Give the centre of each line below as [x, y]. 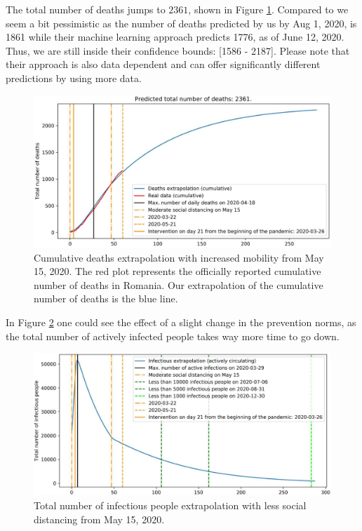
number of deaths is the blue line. [106, 298]
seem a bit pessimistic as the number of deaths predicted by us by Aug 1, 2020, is [181, 23]
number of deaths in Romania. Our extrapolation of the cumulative [179, 284]
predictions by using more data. [74, 78]
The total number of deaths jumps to [86, 9]
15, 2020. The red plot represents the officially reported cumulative [177, 271]
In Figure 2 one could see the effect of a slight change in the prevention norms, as [181, 322]
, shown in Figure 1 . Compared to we [268, 9]
